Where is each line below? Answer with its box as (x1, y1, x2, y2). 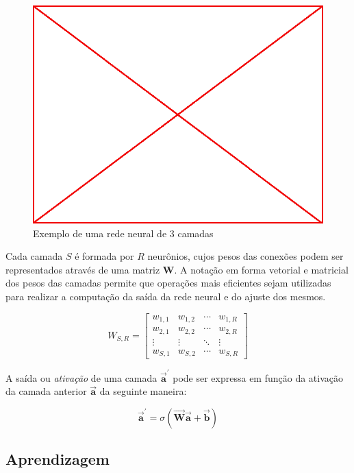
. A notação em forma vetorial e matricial (174, 262, 349, 276)
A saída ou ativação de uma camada (5, 370, 157, 385)
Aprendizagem (5, 448, 110, 470)
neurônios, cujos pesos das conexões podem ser (147, 249, 344, 263)
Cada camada (5, 249, 63, 263)
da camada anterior (5, 384, 87, 398)
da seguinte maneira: (99, 384, 187, 398)
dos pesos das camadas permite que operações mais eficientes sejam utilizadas (5, 276, 331, 290)
